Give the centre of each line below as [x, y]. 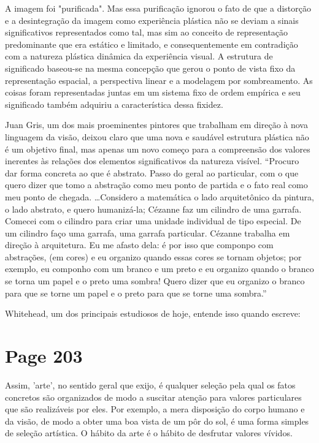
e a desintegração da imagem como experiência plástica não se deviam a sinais [152, 20]
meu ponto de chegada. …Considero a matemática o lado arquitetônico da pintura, [159, 196]
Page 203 [44, 356]
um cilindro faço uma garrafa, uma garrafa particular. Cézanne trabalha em [148, 233]
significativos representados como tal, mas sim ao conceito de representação [147, 32]
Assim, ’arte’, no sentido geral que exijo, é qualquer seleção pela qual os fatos [150, 384]
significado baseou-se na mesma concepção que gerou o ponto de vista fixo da [150, 68]
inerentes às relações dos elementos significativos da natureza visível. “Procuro [152, 161]
